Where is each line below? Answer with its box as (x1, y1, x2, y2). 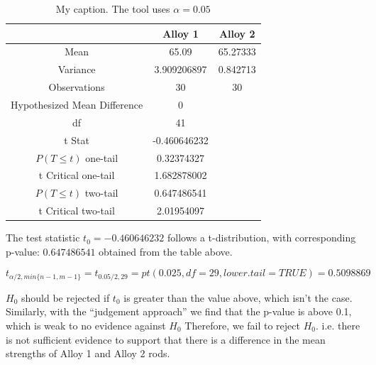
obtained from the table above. (99, 244, 233, 258)
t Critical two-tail (38, 203, 115, 218)
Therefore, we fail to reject (184, 317, 300, 332)
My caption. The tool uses (55, 1, 170, 16)
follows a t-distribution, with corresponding (167, 230, 356, 245)
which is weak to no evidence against (6, 317, 166, 332)
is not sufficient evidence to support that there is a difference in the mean (6, 332, 326, 347)
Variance (57, 62, 96, 77)
